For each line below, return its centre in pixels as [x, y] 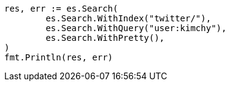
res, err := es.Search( [61, 9]
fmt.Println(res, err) [59, 57]
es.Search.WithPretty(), [105, 38]
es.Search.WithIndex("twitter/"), [128, 18]
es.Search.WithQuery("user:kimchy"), [136, 28]
